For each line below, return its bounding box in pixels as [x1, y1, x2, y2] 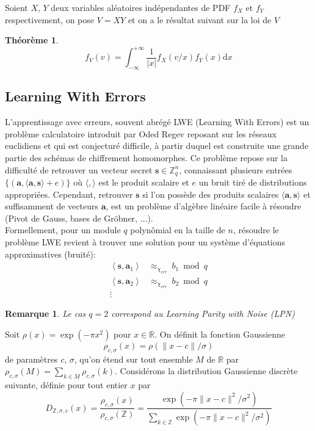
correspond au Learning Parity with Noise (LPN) [111, 307, 295, 320]
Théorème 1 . [5, 34, 59, 46]
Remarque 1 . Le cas [5, 307, 86, 320]
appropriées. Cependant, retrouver [5, 187, 133, 200]
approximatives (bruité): [5, 247, 96, 260]
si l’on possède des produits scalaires [142, 187, 279, 200]
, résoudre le [233, 223, 279, 236]
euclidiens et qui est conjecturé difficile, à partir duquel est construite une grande [5, 139, 309, 152]
